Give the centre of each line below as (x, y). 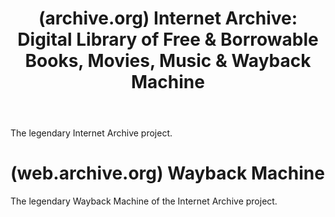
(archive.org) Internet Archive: (168, 18)
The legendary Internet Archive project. (91, 133)
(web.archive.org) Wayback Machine (167, 173)
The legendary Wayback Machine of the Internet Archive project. (144, 201)
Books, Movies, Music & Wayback (168, 61)
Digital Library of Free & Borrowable (168, 39)
